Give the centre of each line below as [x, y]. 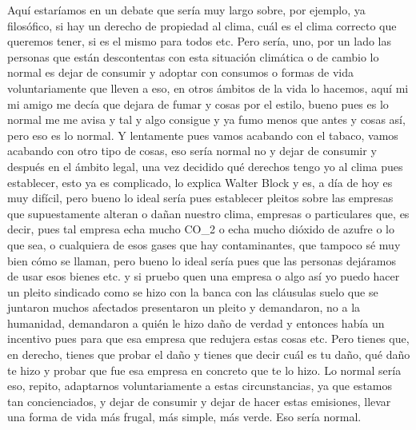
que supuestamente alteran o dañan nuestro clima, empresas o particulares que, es [208, 213]
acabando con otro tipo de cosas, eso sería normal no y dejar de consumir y [192, 151]
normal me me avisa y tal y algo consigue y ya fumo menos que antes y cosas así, [206, 119]
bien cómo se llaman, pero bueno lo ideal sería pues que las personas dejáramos [202, 260]
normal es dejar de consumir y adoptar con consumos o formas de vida [181, 72]
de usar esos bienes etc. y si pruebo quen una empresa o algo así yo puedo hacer [204, 276]
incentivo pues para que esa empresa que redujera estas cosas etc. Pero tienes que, [208, 338]
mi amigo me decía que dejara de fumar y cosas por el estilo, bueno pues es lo [198, 104]
